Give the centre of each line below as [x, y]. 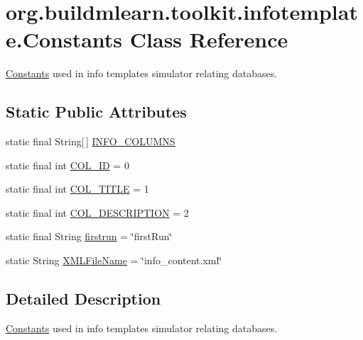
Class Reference [209, 39]
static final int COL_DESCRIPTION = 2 [97, 212]
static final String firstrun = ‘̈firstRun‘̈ [89, 236]
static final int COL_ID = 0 [67, 165]
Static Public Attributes [96, 112]
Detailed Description [83, 299]
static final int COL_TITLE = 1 [77, 189]
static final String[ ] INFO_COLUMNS [91, 141]
